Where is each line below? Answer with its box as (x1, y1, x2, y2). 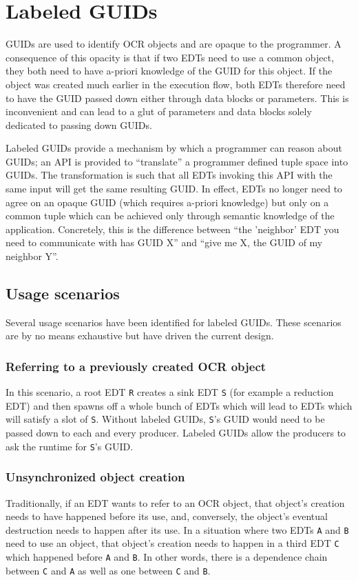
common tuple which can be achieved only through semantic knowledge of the (6, 208, 335, 223)
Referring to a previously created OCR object (6, 357, 266, 374)
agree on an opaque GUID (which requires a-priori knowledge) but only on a (6, 194, 329, 209)
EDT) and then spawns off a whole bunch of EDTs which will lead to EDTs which (6, 398, 352, 412)
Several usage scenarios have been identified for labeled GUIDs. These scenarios (6, 314, 341, 329)
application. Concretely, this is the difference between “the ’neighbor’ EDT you (6, 221, 339, 236)
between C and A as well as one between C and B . (6, 563, 211, 577)
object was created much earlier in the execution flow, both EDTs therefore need (6, 77, 346, 91)
